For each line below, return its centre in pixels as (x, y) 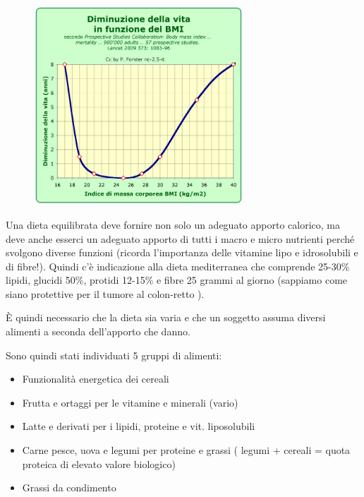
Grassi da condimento (69, 487)
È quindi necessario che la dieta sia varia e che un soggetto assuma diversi (166, 317)
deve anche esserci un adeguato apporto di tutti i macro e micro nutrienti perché (180, 238)
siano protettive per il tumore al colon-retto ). (105, 293)
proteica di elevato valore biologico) (99, 463)
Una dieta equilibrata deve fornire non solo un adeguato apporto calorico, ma (173, 224)
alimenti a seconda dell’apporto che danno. (98, 331)
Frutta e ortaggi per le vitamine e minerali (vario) (130, 402)
